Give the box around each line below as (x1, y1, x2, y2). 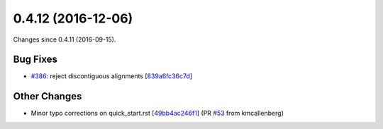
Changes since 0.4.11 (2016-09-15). (13, 35, 116, 44)
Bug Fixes (13, 54, 58, 66)
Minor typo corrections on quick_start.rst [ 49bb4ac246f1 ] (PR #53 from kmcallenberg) (30, 109, 284, 118)
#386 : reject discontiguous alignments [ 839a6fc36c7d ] (30, 72, 193, 80)
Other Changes (13, 90, 82, 102)
